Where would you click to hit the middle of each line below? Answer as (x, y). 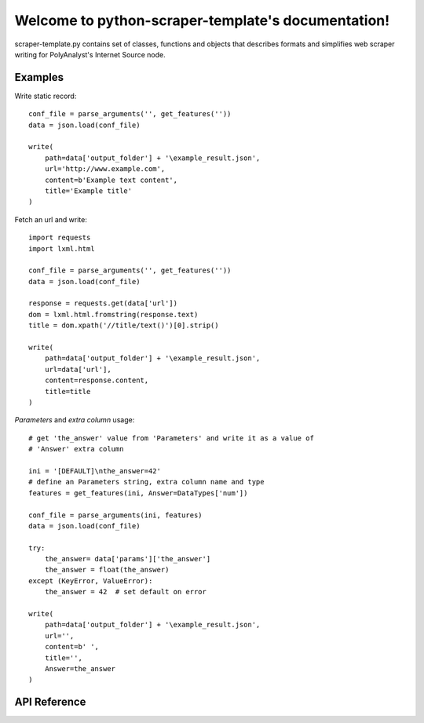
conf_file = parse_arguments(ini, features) (116, 515)
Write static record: (46, 96)
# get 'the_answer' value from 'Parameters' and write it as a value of (171, 438)
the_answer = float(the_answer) (107, 570)
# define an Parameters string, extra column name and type (146, 482)
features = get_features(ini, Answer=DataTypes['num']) (138, 493)
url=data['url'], (78, 369)
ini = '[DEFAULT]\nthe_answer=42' (95, 471)
